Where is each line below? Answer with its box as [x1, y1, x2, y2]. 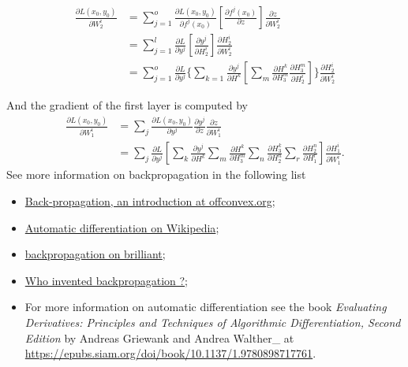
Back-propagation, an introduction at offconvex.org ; [24, 192, 275, 209]
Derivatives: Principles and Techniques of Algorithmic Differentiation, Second [24, 313, 401, 330]
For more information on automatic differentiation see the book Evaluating [24, 298, 387, 315]
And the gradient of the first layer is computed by [6, 97, 248, 113]
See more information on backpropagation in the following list [6, 166, 306, 183]
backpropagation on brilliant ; [24, 246, 166, 262]
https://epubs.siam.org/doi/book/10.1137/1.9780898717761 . [24, 345, 316, 361]
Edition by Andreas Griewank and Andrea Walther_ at [24, 329, 294, 346]
